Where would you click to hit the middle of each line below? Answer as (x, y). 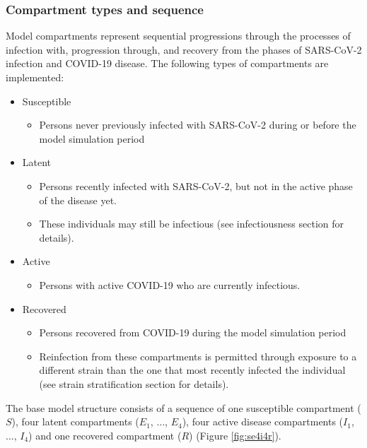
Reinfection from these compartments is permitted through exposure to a (198, 356)
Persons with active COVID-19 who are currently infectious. (170, 284)
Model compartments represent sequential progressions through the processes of (178, 36)
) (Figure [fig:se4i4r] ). (235, 435)
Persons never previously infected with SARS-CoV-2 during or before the (198, 125)
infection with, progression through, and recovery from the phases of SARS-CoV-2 (184, 49)
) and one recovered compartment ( (105, 435)
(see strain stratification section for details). (134, 383)
